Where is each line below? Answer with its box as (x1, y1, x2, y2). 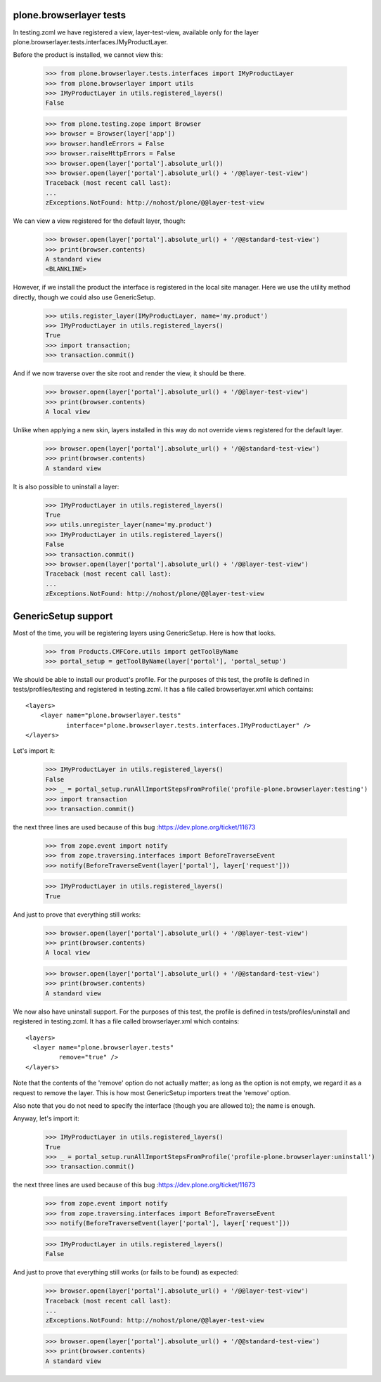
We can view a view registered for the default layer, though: (13, 217, 186, 225)
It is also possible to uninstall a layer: (13, 482, 120, 491)
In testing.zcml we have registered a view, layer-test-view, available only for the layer (13, 28, 259, 37)
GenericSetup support (13, 610, 113, 622)
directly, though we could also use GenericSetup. (13, 292, 156, 302)
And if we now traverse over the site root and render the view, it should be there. (13, 369, 246, 377)
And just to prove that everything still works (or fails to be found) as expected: (13, 1268, 239, 1277)
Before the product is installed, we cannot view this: (13, 51, 163, 59)
